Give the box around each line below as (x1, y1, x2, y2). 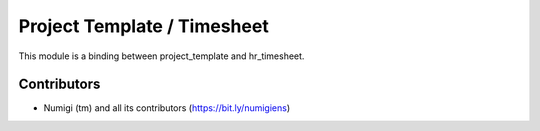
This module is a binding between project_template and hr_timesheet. (18, 50, 305, 62)
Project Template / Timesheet (18, 15, 269, 37)
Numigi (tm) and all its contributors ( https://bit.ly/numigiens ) (43, 102, 291, 114)
